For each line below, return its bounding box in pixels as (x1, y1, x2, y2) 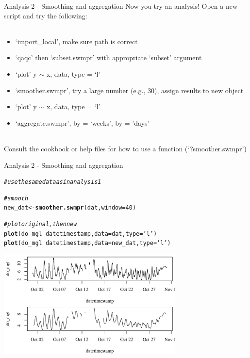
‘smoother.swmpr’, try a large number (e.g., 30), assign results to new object (15, 85, 244, 95)
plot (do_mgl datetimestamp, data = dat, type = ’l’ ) (4, 230, 157, 237)
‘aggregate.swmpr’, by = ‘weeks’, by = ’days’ (15, 117, 150, 128)
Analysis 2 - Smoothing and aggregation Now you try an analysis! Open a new (4, 1, 238, 11)
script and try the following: (4, 10, 87, 20)
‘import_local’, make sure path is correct (15, 36, 138, 46)
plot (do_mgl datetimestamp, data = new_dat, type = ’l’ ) (4, 240, 171, 247)
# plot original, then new (4, 221, 77, 228)
